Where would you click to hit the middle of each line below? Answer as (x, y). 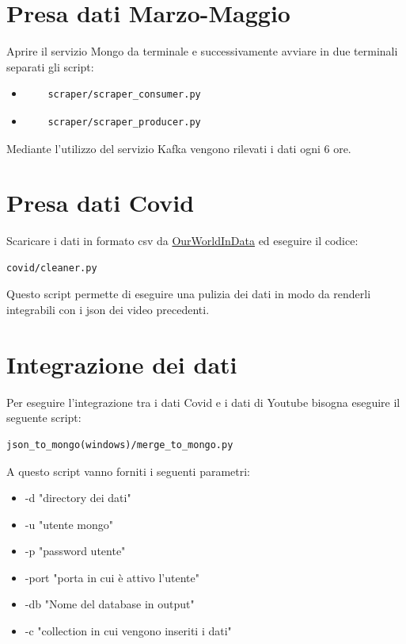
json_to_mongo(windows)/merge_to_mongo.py (120, 445)
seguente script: (44, 418)
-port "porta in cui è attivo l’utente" (112, 577)
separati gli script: (50, 66)
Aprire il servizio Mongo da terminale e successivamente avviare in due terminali (202, 51)
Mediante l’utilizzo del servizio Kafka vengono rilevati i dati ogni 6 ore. (179, 148)
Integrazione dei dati (122, 364)
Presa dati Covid (101, 203)
